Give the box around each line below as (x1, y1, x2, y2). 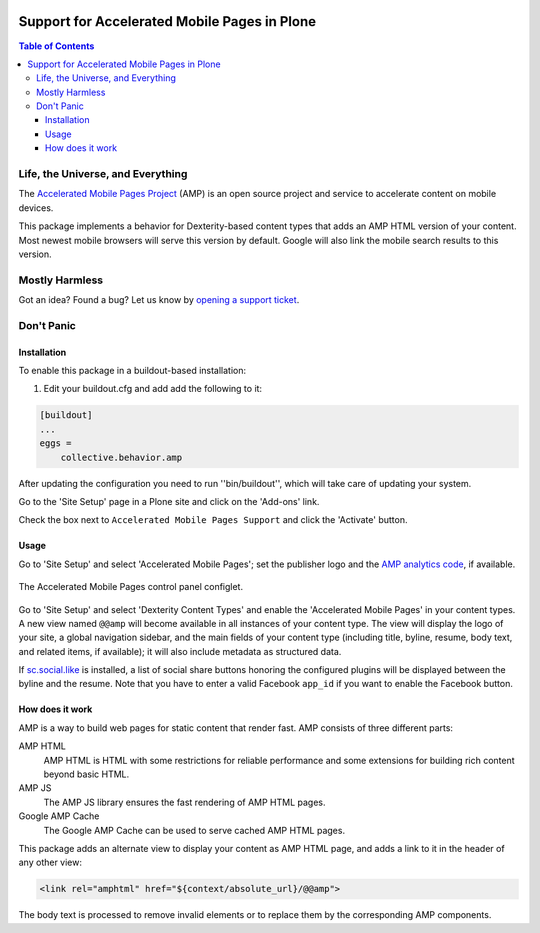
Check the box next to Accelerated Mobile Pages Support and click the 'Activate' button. (18, 514, 408, 526)
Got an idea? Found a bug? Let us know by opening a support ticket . (18, 294, 300, 306)
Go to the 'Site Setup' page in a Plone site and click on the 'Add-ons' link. (18, 495, 320, 507)
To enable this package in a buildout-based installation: (18, 365, 247, 377)
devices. (18, 201, 54, 214)
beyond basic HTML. (43, 768, 130, 780)
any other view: (18, 856, 83, 869)
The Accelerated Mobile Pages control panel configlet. (18, 581, 244, 593)
